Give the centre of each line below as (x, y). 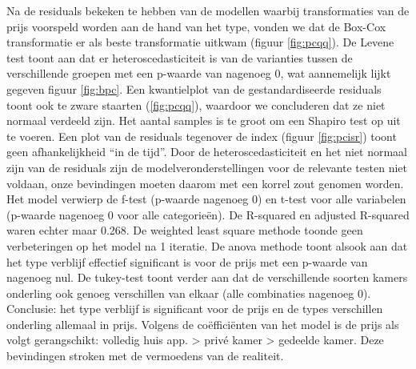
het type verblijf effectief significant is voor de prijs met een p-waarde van (187, 261)
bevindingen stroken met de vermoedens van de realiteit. (145, 356)
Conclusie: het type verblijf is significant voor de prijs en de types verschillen (195, 309)
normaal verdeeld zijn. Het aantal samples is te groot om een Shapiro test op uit (204, 120)
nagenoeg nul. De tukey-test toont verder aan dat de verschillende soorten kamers (207, 277)
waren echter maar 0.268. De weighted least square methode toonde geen (185, 230)
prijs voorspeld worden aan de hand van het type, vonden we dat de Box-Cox (196, 26)
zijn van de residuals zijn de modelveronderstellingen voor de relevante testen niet (207, 167)
